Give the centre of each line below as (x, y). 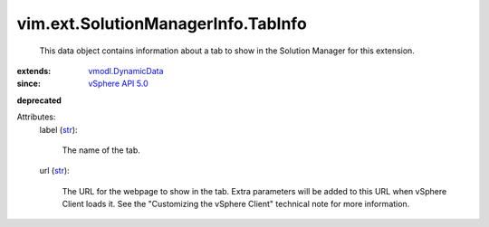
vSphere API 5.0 (118, 84)
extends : (34, 71)
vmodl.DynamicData (126, 71)
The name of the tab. (101, 150)
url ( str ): (54, 171)
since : (29, 84)
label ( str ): (58, 129)
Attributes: (36, 117)
